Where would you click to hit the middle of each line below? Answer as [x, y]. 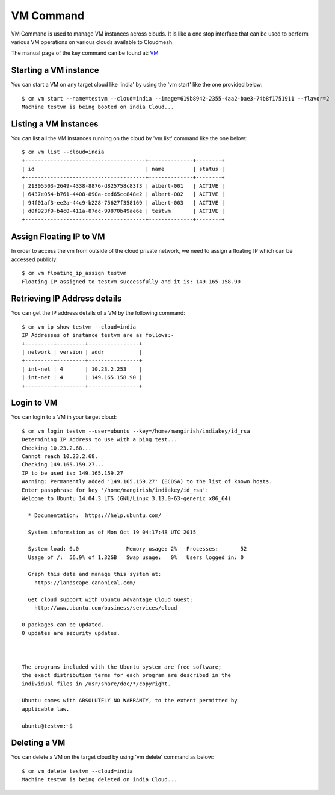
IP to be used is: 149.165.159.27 [72, 473]
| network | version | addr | [82, 352]
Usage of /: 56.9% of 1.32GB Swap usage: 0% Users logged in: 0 [136, 557]
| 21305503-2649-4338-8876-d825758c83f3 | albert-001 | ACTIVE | [123, 186]
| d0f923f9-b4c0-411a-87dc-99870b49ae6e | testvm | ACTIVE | [123, 211]
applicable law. [46, 709]
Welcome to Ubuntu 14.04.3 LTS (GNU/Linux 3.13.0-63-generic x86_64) [127, 498]
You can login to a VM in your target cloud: [64, 417]
